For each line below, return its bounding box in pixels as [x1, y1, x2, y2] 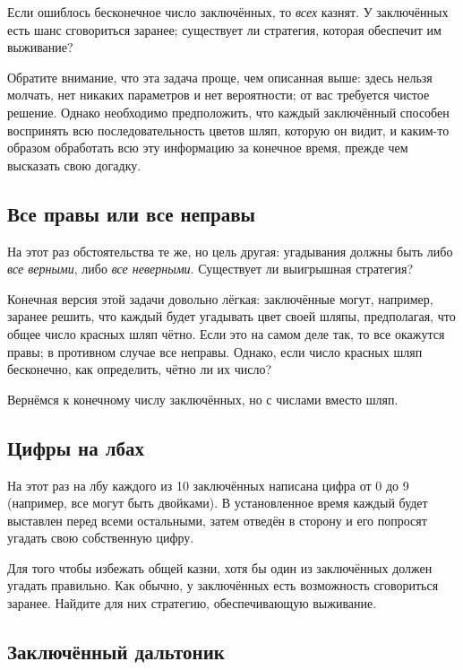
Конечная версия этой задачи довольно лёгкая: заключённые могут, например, [7, 289, 433, 308]
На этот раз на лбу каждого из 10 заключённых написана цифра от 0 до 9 [7, 475, 409, 494]
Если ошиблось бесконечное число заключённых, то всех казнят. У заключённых [7, 3, 449, 21]
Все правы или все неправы [7, 199, 256, 227]
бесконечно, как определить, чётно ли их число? [7, 360, 272, 379]
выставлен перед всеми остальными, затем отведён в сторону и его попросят [7, 510, 427, 529]
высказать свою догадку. [7, 155, 141, 174]
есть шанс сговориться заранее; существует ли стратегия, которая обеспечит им [7, 20, 442, 39]
